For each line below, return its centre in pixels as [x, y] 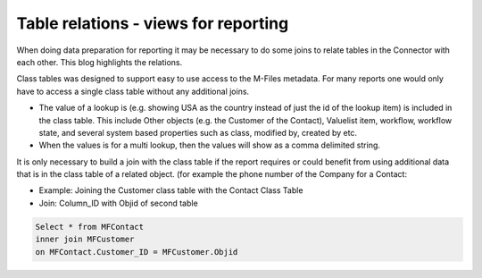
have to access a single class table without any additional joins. [133, 91]
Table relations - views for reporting [153, 23]
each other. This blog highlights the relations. [100, 62]
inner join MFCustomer [85, 240]
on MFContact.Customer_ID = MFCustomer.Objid [137, 252]
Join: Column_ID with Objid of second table [118, 203]
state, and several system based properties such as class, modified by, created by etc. [198, 132]
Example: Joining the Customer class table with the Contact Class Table [171, 190]
